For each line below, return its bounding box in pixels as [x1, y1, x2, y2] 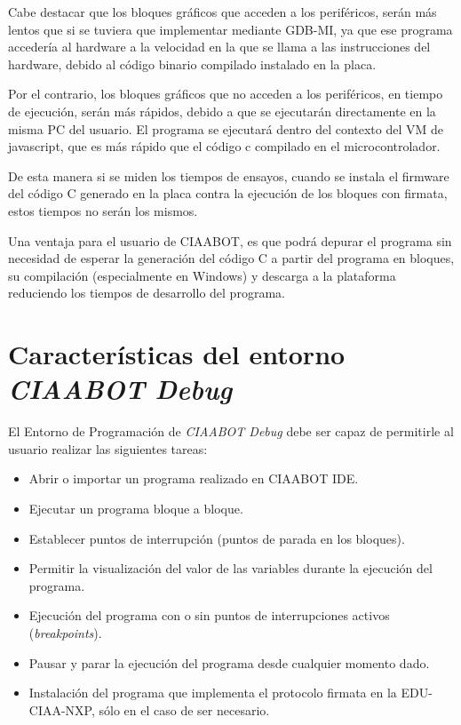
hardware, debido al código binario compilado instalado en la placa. [8, 54, 377, 73]
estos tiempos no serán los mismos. [8, 201, 198, 219]
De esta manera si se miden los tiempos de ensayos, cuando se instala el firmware [8, 166, 449, 185]
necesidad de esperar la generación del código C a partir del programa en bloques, [8, 249, 455, 267]
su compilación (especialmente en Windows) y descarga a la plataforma [8, 266, 396, 284]
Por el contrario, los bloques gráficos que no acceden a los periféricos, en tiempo [8, 84, 443, 103]
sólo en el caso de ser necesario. [99, 700, 270, 719]
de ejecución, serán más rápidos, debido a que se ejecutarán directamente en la [8, 101, 436, 120]
